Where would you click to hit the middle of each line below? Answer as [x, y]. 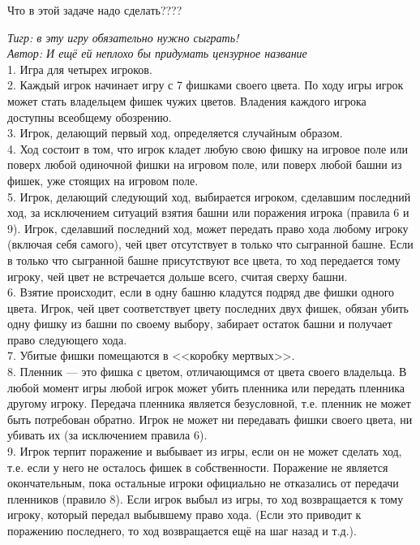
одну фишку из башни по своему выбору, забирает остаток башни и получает [200, 324]
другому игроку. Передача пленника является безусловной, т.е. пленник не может [209, 403]
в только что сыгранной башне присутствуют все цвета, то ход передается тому [204, 260]
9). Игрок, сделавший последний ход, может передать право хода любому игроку [208, 228]
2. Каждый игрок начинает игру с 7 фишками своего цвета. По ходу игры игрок [206, 85]
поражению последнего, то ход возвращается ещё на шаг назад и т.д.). [182, 530]
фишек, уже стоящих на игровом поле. [103, 180]
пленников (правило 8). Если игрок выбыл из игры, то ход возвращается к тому [206, 498]
